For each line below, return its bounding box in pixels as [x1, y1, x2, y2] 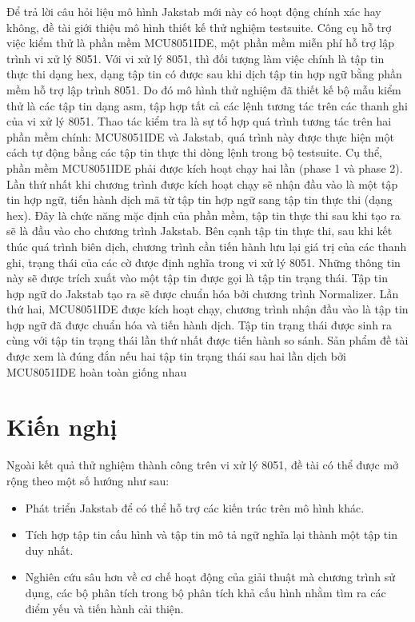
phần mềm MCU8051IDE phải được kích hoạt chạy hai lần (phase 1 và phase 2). [6, 159, 403, 176]
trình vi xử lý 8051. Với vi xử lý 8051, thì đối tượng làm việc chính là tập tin [6, 50, 385, 66]
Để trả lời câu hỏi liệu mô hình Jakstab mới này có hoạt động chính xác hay [6, 3, 381, 19]
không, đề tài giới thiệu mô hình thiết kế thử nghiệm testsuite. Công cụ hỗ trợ [6, 18, 392, 35]
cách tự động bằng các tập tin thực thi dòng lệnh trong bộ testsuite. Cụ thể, [6, 144, 382, 161]
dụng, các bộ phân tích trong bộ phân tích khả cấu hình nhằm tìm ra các [25, 584, 386, 600]
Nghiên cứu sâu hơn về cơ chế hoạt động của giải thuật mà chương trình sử [25, 568, 395, 585]
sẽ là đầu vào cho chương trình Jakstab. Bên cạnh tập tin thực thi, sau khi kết [6, 222, 393, 239]
